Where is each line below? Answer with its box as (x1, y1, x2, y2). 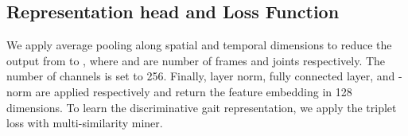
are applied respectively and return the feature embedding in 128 (35, 83, 352, 99)
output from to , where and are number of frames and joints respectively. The (6, 52, 386, 68)
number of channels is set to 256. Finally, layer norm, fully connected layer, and (6, 68, 395, 84)
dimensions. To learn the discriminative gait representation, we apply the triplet (6, 99, 397, 115)
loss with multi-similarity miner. (6, 115, 163, 131)
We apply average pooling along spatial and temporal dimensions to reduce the (6, 37, 392, 53)
